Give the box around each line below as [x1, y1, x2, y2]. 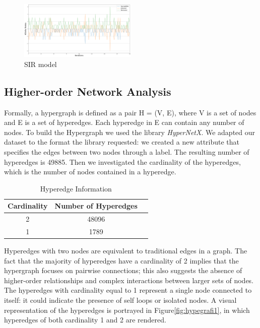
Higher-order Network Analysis [4, 83, 171, 99]
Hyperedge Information [40, 183, 112, 193]
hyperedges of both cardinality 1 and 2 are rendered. [4, 314, 166, 325]
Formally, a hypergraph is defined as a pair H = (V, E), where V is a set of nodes [4, 107, 256, 117]
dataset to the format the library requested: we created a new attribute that [4, 137, 240, 147]
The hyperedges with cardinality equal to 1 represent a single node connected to [4, 285, 252, 295]
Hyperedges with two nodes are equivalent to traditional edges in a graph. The [4, 245, 247, 256]
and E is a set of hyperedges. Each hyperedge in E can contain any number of [4, 117, 244, 127]
